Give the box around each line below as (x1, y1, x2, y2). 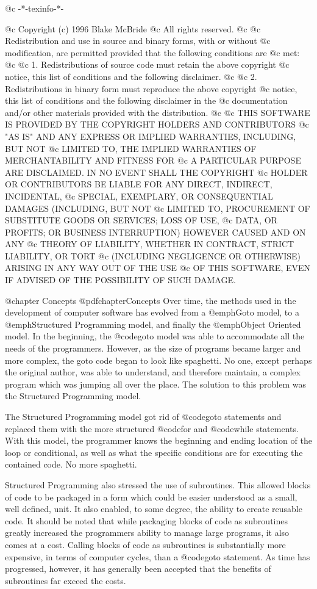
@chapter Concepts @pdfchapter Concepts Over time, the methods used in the (5, 294, 296, 306)
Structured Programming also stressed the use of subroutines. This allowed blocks (5, 478, 311, 491)
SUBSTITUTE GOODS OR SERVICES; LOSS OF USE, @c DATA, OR (5, 214, 277, 226)
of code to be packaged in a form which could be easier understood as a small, (5, 490, 297, 503)
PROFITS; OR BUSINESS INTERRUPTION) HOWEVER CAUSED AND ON (5, 225, 306, 238)
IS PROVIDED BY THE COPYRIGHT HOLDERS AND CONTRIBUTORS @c (5, 118, 309, 131)
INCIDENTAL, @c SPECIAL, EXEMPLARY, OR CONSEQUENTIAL (5, 189, 273, 202)
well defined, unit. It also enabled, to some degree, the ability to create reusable (5, 502, 302, 515)
